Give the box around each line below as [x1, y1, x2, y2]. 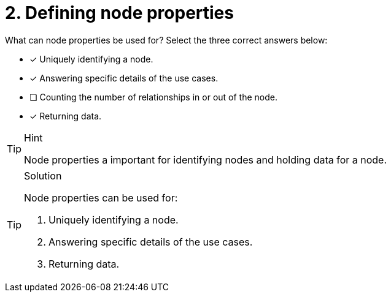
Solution [24, 169, 62, 182]
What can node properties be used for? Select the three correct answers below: [5, 34, 328, 45]
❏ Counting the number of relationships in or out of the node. [29, 91, 277, 102]
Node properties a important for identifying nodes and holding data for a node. [24, 153, 387, 166]
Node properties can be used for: [24, 191, 178, 204]
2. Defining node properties [5, 2, 234, 23]
